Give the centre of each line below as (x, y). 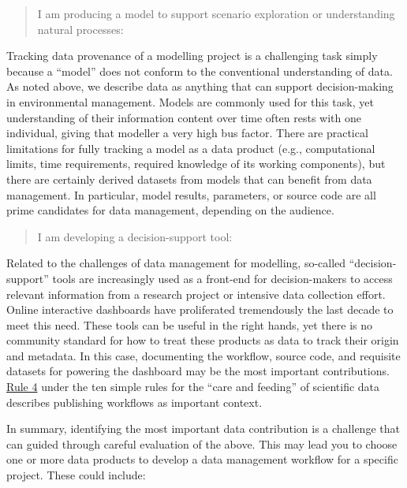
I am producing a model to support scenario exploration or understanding (216, 13)
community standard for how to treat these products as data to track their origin (203, 340)
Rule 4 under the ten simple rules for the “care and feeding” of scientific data (193, 387)
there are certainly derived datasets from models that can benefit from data (189, 179)
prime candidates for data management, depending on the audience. (170, 210)
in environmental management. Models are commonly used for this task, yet (190, 101)
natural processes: (80, 29)
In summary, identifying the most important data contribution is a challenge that (203, 428)
